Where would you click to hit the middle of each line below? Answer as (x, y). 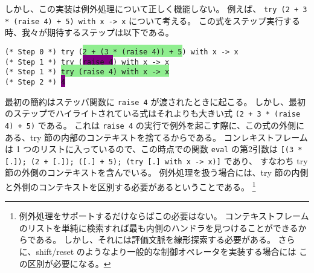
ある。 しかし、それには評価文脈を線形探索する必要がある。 (155, 239)
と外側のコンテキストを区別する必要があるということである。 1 (130, 186)
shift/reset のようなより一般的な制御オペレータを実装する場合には (166, 252)
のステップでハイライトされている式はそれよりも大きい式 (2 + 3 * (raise (153, 113)
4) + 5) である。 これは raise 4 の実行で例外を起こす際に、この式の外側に (155, 125)
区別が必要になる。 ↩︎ (69, 263)
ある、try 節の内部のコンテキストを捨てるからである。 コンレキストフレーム (156, 137)
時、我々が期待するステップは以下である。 (89, 32)
